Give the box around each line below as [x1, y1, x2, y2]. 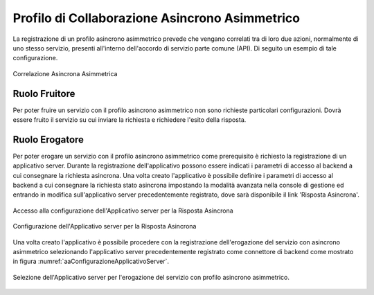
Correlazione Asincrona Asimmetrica [12, 69, 118, 78]
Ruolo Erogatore [12, 134, 84, 145]
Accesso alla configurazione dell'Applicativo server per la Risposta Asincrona [12, 206, 233, 215]
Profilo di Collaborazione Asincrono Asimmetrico [12, 10, 301, 26]
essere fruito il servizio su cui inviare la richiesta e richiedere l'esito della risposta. [12, 116, 247, 124]
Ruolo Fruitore [12, 87, 75, 100]
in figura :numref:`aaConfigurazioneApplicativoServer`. [12, 257, 170, 266]
